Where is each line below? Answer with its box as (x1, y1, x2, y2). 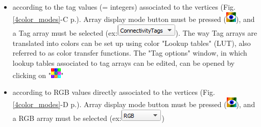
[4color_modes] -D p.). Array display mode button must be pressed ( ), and (12, 98, 255, 109)
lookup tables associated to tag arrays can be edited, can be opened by (12, 57, 235, 68)
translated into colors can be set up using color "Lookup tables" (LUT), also (12, 37, 251, 48)
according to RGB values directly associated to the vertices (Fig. (12, 87, 215, 97)
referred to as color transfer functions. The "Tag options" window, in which (12, 47, 247, 58)
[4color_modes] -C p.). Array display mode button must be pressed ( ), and (12, 13, 255, 24)
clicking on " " (12, 69, 64, 80)
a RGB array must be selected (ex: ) (12, 113, 164, 123)
